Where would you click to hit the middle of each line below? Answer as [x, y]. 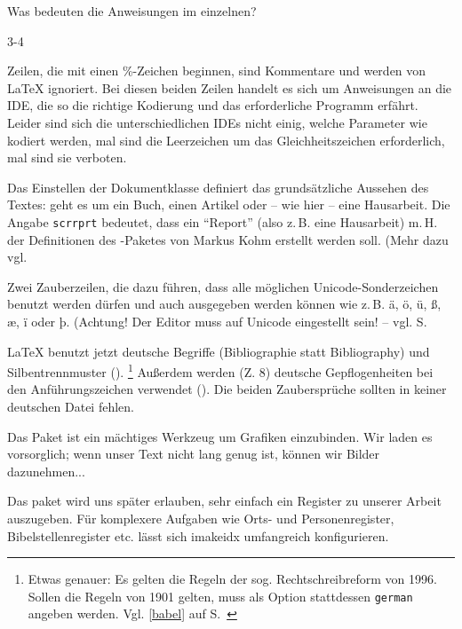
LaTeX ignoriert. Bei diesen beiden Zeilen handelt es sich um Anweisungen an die [230, 87]
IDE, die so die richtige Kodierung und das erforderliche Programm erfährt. [213, 105]
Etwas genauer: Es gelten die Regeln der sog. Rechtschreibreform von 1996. [232, 579]
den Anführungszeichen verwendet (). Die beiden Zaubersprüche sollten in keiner [227, 389]
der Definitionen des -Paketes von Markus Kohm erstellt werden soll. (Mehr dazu [228, 239]
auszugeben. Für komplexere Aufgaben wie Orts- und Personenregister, [201, 518]
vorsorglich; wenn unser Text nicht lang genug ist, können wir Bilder [194, 454]
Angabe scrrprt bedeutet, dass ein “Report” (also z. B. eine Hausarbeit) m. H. [223, 221]
